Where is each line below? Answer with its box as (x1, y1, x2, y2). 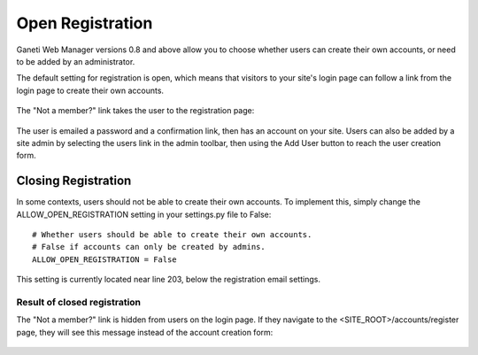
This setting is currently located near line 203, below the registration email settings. (16, 274, 320, 285)
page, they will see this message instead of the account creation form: (16, 327, 274, 337)
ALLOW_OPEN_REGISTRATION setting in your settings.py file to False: (16, 209, 272, 220)
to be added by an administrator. (16, 56, 135, 66)
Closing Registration (16, 174, 132, 189)
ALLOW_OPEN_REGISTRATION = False (32, 254, 177, 265)
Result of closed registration (16, 296, 142, 308)
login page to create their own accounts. (16, 85, 164, 96)
